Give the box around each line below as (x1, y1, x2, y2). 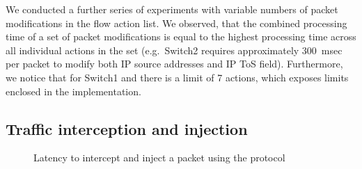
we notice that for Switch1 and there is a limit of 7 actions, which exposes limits (6, 70, 349, 84)
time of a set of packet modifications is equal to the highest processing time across (6, 29, 356, 44)
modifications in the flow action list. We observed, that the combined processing (6, 15, 347, 30)
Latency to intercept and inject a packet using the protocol (33, 150, 285, 165)
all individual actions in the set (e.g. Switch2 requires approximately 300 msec (6, 42, 343, 57)
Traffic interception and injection (6, 118, 248, 139)
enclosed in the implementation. (6, 83, 141, 98)
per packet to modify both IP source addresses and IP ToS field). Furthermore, (6, 56, 343, 71)
